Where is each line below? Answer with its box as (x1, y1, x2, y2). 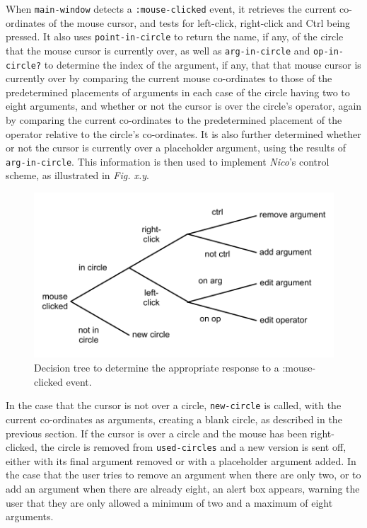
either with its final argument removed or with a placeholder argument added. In (6, 453, 356, 468)
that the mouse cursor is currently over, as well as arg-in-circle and (6, 42, 310, 57)
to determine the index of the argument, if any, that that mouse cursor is (44, 57, 361, 71)
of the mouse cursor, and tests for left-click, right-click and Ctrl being (48, 15, 351, 30)
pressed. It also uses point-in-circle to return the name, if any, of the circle (6, 29, 344, 44)
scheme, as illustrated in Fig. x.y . (6, 168, 150, 183)
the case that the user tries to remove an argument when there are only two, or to (6, 467, 361, 482)
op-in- (313, 46, 344, 57)
